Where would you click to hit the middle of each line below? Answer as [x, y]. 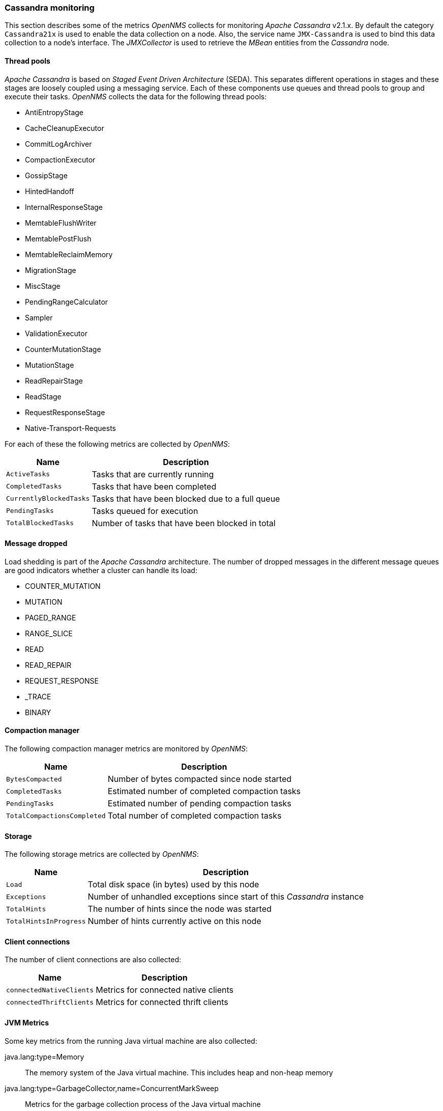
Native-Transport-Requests [70, 428]
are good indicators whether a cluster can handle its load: [101, 570]
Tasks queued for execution [145, 511]
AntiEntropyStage [54, 112]
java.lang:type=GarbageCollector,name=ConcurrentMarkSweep [112, 1088]
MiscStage [43, 286]
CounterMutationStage [63, 349]
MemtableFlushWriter [61, 223]
